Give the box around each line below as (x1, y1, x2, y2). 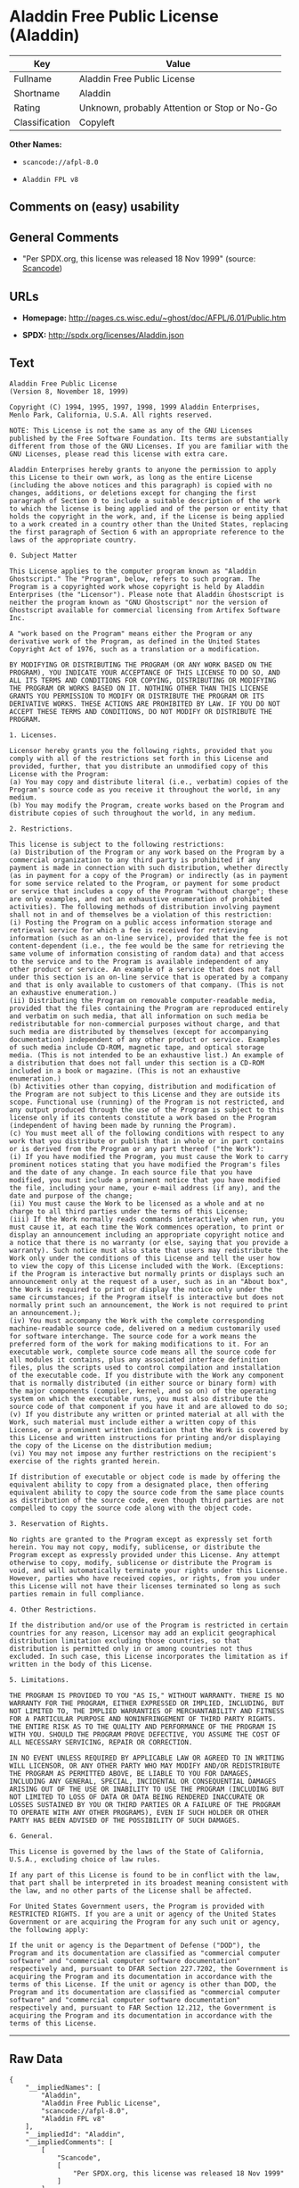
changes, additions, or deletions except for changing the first (9, 488, 256, 497)
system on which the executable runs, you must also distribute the (9, 1394, 269, 1403)
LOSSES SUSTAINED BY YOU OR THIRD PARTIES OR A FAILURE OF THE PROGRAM (9, 1800, 280, 1809)
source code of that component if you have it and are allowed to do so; (9, 1402, 289, 1411)
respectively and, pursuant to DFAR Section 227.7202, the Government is (9, 1964, 289, 1973)
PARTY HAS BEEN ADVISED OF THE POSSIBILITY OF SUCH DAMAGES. (9, 1816, 241, 1825)
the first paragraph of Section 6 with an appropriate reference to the (9, 527, 285, 536)
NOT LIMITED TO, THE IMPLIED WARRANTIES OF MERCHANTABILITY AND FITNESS (9, 1706, 285, 1715)
